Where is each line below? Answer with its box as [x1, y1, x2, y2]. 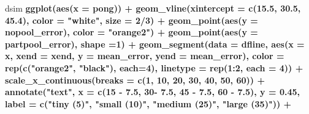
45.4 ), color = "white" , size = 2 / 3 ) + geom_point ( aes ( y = [5, 13, 258, 26]
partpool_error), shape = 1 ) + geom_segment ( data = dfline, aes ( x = [5, 37, 305, 50]
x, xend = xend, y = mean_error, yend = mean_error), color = [5, 49, 284, 62]
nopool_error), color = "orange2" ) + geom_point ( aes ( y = [5, 26, 258, 38]
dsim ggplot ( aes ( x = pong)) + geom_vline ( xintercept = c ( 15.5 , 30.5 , [5, 2, 301, 14]
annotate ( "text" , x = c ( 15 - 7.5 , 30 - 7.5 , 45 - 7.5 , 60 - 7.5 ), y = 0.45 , [5, 85, 300, 98]
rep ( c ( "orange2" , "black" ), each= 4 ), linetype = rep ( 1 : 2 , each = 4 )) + [5, 61, 303, 74]
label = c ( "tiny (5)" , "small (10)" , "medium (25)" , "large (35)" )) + [5, 97, 292, 110]
